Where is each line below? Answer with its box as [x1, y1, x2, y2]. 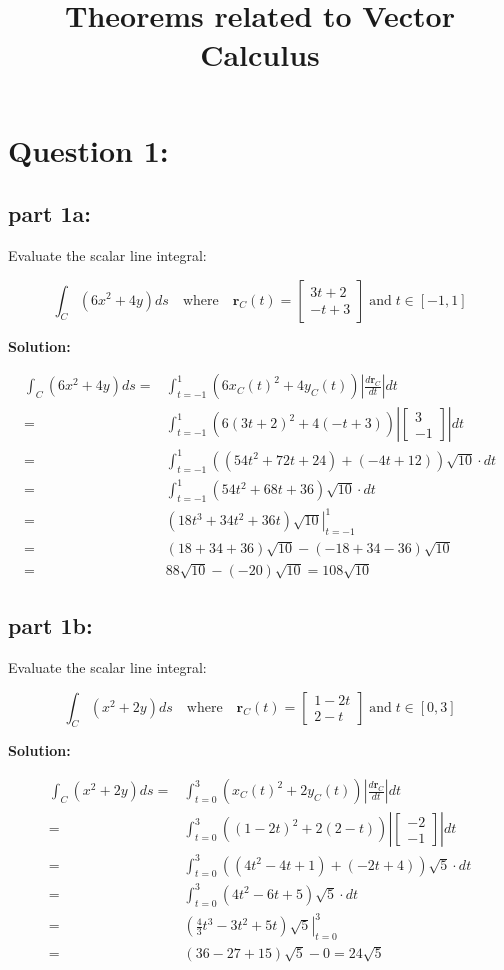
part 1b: [8, 610, 93, 641]
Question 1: [8, 129, 169, 170]
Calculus [200, 34, 320, 75]
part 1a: [8, 198, 92, 229]
